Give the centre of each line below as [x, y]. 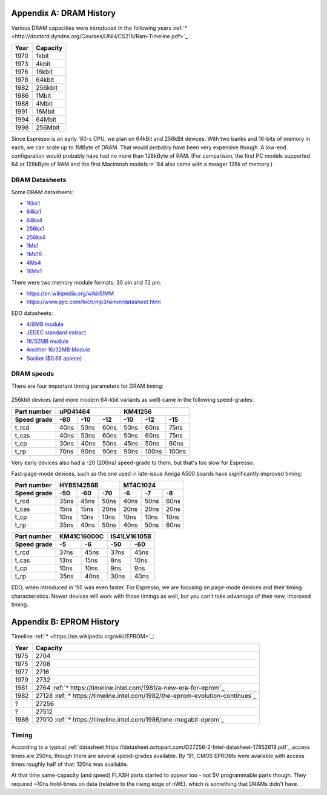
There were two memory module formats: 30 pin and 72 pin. [86, 282]
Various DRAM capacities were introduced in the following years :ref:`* [99, 28]
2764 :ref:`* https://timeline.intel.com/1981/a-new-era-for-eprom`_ [130, 688]
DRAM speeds [33, 374]
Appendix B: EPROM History [65, 622]
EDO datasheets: [32, 313]
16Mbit [45, 112]
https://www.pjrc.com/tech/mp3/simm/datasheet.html [94, 302]
